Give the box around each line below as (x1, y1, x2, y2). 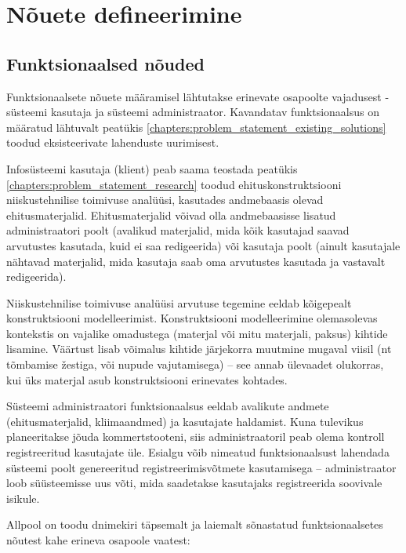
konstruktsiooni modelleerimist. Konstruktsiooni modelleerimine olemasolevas (6, 310, 378, 326)
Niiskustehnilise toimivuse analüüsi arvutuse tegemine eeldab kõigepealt (6, 294, 352, 311)
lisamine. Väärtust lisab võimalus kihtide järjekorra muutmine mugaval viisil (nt (6, 340, 392, 357)
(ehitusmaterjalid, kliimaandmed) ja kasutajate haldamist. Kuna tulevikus (6, 413, 364, 429)
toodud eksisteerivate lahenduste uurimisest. (6, 134, 219, 151)
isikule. (6, 489, 40, 506)
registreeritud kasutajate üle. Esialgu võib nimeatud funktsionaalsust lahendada (6, 444, 390, 460)
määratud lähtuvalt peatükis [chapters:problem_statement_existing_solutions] (6, 118, 386, 135)
